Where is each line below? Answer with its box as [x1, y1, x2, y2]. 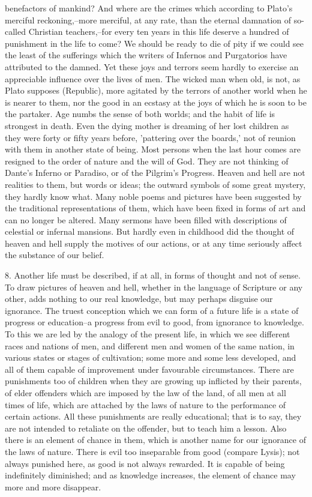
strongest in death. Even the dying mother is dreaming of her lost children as [5, 119, 289, 131]
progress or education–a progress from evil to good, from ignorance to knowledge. [5, 316, 304, 328]
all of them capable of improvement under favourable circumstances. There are [5, 363, 294, 375]
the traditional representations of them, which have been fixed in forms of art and [5, 202, 306, 214]
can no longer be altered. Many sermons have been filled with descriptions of [5, 213, 287, 226]
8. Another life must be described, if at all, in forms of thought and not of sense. [5, 269, 301, 282]
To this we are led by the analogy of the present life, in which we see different [5, 328, 290, 340]
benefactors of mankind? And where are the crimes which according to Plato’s [5, 2, 293, 14]
